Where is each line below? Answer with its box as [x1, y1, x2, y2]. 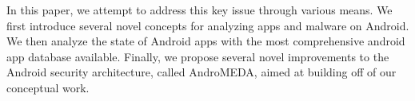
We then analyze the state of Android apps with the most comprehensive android [6, 33, 405, 49]
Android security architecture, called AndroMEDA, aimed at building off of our [6, 64, 397, 80]
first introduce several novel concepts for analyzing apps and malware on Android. [6, 17, 409, 33]
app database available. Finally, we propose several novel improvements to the [6, 48, 389, 64]
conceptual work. [6, 79, 90, 95]
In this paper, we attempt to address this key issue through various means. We [6, 2, 393, 17]
